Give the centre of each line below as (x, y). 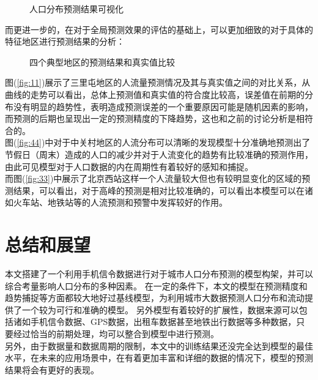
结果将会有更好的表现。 (52, 369)
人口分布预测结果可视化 (76, 9)
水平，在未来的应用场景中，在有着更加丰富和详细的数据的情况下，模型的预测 (159, 358)
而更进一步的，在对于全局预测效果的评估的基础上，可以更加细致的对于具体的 (159, 29)
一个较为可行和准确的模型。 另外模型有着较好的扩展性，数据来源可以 (160, 309)
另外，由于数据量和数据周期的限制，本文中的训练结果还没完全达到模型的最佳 (159, 345)
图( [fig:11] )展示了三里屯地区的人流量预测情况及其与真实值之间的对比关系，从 (158, 82)
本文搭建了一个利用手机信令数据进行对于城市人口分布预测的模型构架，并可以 (159, 274)
